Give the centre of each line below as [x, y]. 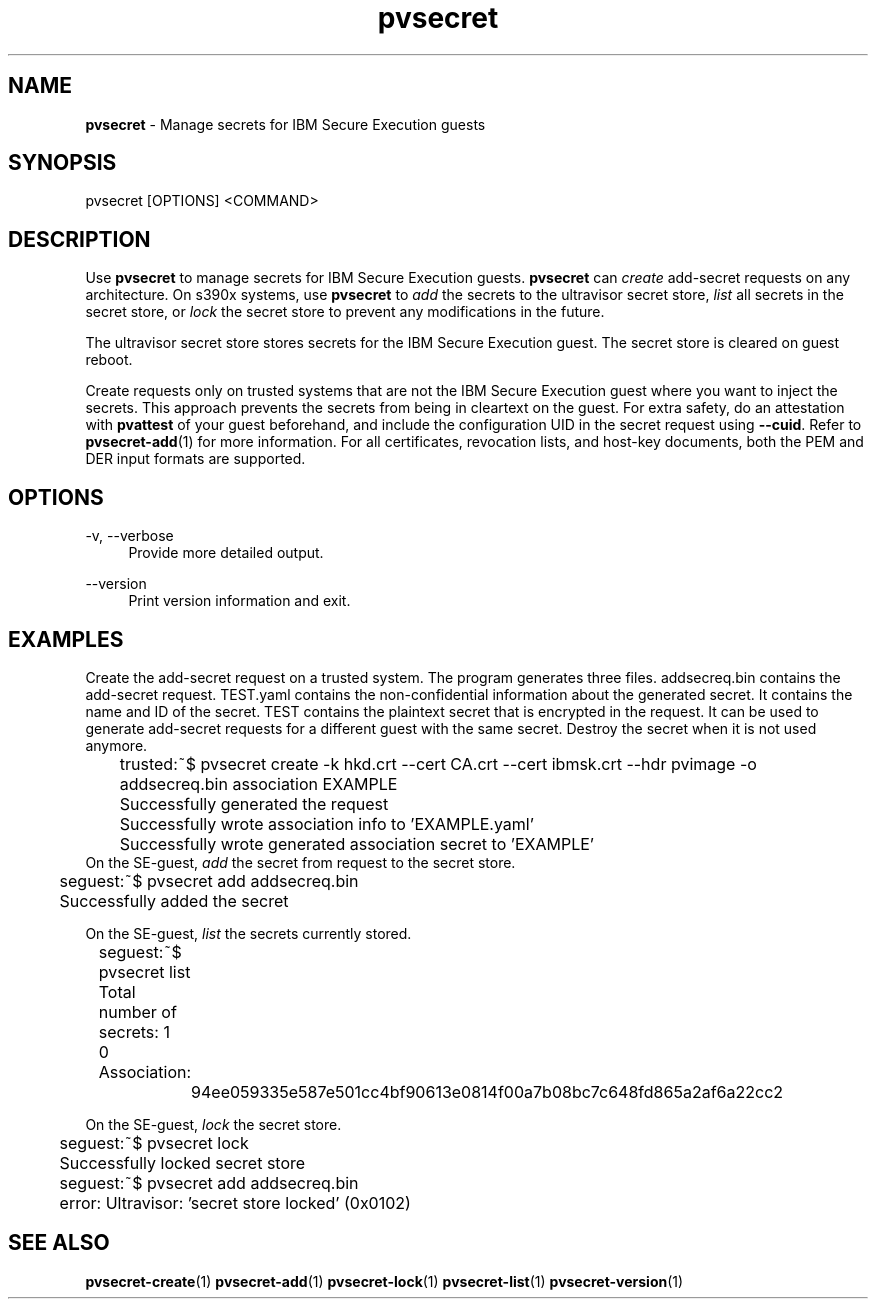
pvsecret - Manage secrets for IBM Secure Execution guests [285, 124]
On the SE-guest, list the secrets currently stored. [248, 933]
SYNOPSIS [62, 163]
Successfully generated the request [254, 803]
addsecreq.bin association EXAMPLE [258, 783]
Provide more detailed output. [226, 553]
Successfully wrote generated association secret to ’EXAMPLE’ [356, 843]
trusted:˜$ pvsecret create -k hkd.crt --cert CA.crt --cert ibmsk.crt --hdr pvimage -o [438, 763]
